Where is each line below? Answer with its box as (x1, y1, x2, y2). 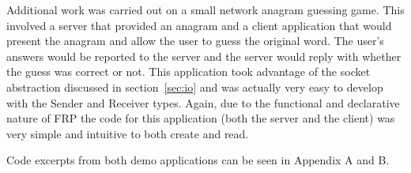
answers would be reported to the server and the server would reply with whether (6, 47, 402, 64)
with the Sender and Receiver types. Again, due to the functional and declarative (6, 94, 400, 111)
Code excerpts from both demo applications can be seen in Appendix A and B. (6, 152, 390, 168)
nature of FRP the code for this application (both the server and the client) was (6, 110, 395, 126)
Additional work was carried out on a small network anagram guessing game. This (6, 2, 405, 17)
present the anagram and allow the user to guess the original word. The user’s (6, 32, 384, 49)
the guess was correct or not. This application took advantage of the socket (6, 63, 371, 80)
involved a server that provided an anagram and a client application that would (6, 17, 392, 33)
